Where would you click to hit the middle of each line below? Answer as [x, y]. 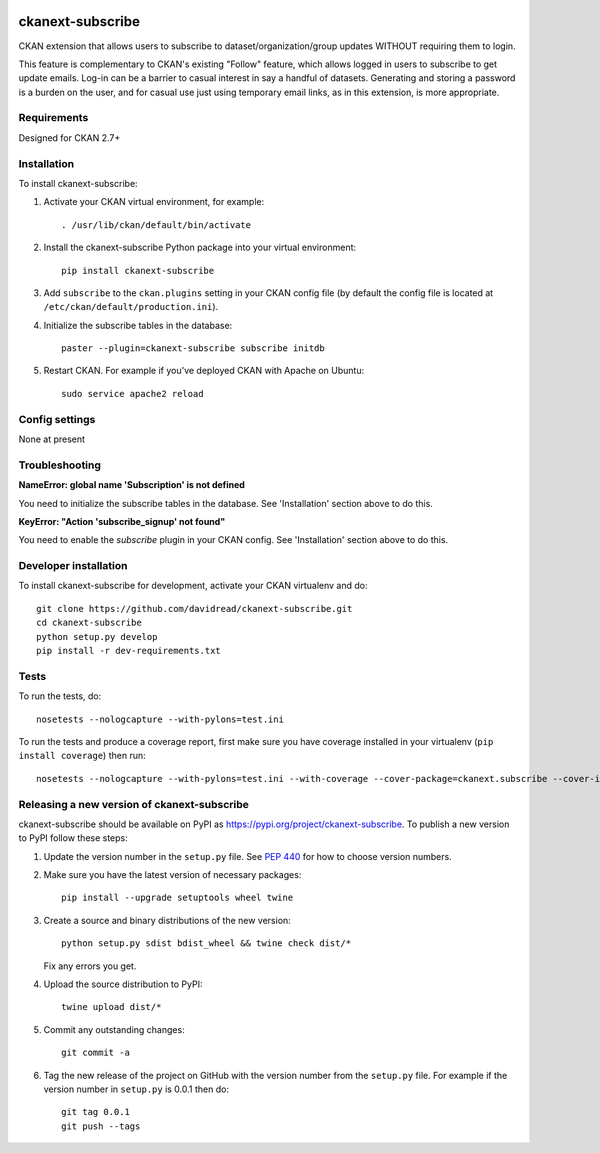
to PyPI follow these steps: [73, 838]
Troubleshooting [60, 465]
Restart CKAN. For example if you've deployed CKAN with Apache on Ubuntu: [204, 371]
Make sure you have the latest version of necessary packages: [172, 875]
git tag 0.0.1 [95, 1112]
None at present [51, 439]
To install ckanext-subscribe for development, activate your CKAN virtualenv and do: [193, 586]
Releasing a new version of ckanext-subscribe [133, 804]
